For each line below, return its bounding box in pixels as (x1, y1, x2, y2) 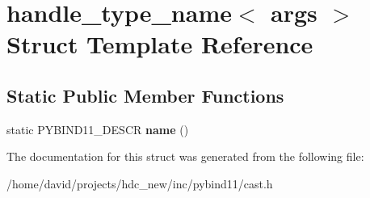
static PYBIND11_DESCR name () (6, 120, 189, 137)
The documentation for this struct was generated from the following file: (6, 148, 364, 165)
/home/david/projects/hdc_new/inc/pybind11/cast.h (6, 175, 273, 192)
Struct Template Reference (6, 27, 313, 61)
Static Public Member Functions (6, 82, 284, 107)
